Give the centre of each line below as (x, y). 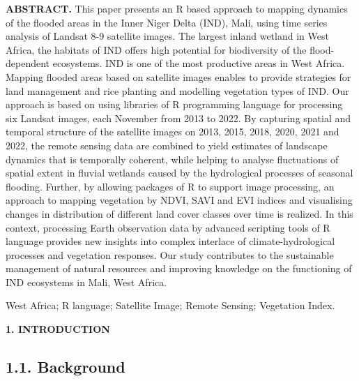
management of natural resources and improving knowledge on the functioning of (179, 268)
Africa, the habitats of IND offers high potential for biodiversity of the (156, 49)
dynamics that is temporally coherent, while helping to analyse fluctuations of (172, 159)
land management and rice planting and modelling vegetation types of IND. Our (177, 90)
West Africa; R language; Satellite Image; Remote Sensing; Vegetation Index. (170, 305)
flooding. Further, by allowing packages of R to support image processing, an (170, 186)
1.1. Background (66, 367)
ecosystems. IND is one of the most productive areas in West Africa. (199, 63)
